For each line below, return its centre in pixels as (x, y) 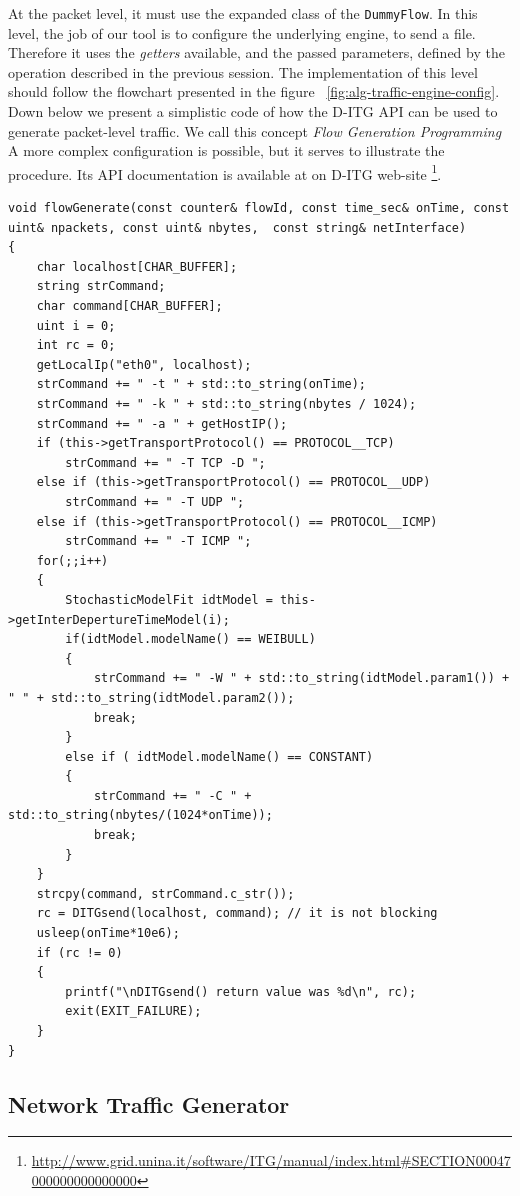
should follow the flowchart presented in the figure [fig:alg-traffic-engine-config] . (254, 91)
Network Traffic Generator (149, 1103)
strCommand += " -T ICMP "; (158, 541)
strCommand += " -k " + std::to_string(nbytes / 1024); (226, 404)
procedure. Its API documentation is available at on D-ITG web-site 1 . (225, 172)
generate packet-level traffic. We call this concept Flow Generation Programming (255, 130)
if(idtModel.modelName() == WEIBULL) (190, 639)
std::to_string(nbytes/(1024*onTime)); (140, 815)
